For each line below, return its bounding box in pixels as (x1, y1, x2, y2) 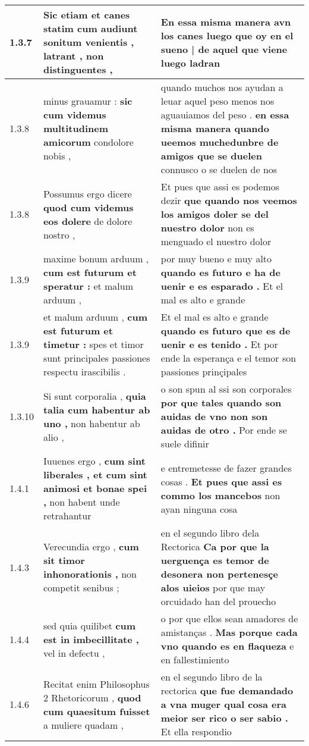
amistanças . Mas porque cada (160, 625, 298, 639)
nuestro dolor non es (160, 221, 254, 234)
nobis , (43, 149, 71, 162)
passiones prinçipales (160, 365, 247, 378)
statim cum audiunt (43, 21, 138, 35)
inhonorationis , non (43, 567, 137, 581)
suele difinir (160, 437, 209, 450)
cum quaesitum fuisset (43, 704, 150, 718)
